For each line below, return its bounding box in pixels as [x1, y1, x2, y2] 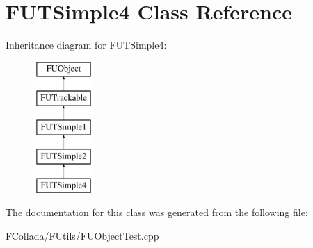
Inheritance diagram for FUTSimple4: [6, 38, 167, 52]
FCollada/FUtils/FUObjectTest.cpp [6, 228, 159, 242]
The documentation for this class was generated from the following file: [6, 205, 308, 220]
